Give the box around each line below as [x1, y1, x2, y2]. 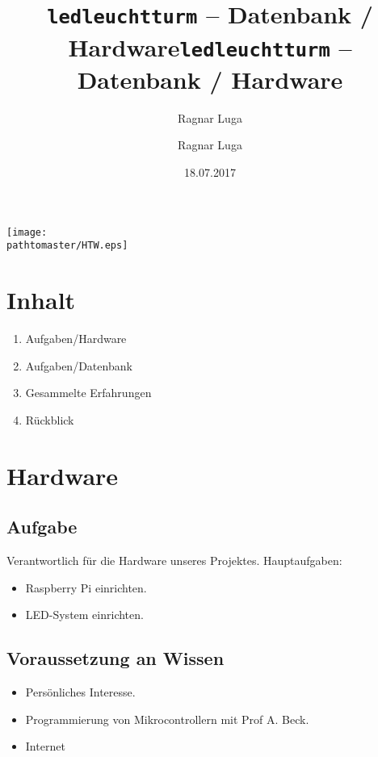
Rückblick [25, 411, 74, 428]
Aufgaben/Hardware [25, 329, 127, 346]
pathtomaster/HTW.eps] [6, 240, 128, 252]
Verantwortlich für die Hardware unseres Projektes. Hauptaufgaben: [6, 551, 342, 568]
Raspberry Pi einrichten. [25, 579, 147, 596]
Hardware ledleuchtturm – [68, 30, 352, 63]
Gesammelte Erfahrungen [25, 384, 152, 401]
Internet [25, 738, 65, 755]
